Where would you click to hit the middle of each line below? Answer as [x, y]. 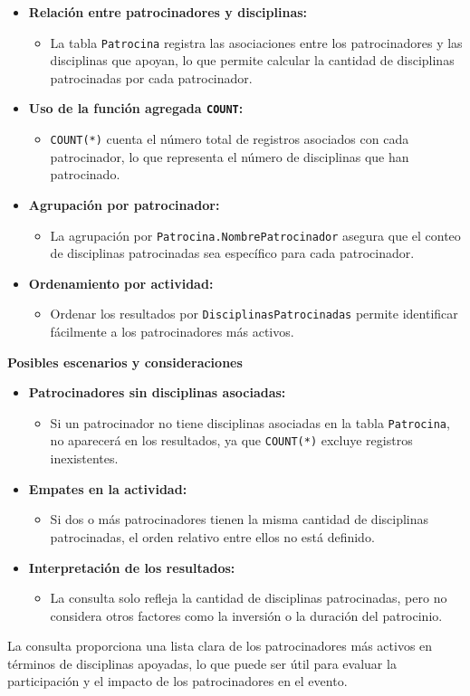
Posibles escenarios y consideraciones [125, 362]
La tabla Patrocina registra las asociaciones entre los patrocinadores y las [256, 42]
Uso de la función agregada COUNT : [136, 108]
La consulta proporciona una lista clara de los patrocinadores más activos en [220, 646]
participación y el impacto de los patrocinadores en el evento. [177, 681]
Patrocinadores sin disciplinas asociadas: [157, 392]
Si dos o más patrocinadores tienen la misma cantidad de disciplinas [240, 519]
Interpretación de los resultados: [132, 567]
